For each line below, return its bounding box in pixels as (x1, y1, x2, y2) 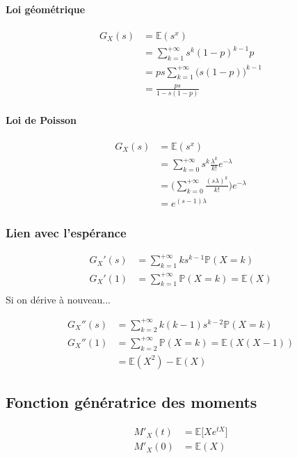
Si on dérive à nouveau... (6, 292, 111, 306)
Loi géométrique (6, 1, 86, 16)
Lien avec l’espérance (6, 223, 127, 241)
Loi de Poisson (6, 112, 77, 127)
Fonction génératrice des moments (6, 391, 257, 413)
